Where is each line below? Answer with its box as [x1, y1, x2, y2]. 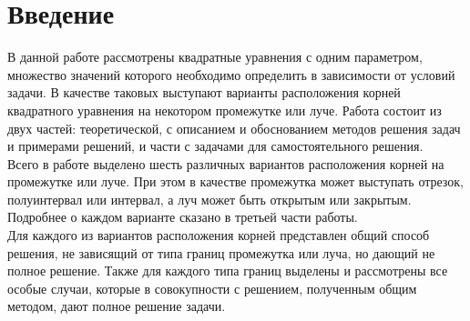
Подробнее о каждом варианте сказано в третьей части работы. [7, 207, 358, 226]
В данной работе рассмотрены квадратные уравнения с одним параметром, [7, 47, 423, 66]
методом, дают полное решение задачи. [7, 296, 226, 316]
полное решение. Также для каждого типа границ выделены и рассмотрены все [7, 261, 448, 280]
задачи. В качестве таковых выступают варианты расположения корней [7, 83, 401, 102]
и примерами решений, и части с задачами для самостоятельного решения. [7, 136, 424, 155]
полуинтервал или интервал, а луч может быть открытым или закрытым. [7, 189, 412, 208]
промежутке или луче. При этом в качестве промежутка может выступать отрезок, [7, 172, 465, 191]
